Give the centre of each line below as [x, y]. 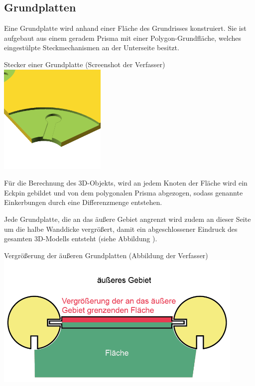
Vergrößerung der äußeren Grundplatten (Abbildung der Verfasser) [106, 255]
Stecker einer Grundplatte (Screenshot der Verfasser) [85, 64]
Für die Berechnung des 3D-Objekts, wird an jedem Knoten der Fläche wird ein [126, 183]
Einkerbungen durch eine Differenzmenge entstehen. [83, 202]
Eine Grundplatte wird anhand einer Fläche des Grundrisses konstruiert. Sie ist [125, 28]
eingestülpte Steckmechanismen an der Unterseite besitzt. [92, 48]
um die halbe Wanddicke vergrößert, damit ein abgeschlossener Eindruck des [121, 229]
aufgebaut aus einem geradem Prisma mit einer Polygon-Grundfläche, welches [123, 38]
